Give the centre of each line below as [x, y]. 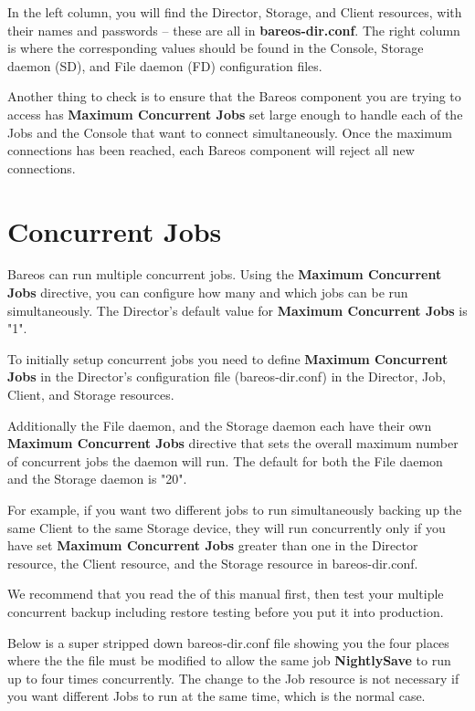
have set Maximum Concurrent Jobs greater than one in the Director [213, 545]
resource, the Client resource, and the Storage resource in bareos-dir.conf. [213, 563]
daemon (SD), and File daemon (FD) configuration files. [165, 65]
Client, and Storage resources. [91, 395]
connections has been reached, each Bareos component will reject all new [211, 150]
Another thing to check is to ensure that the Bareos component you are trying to [234, 96]
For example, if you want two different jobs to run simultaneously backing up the [235, 509]
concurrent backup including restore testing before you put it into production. [226, 611]
